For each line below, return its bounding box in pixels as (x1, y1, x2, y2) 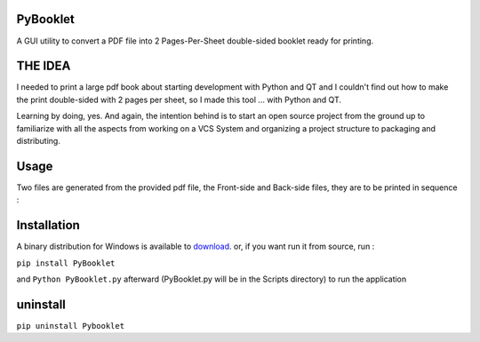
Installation (16, 218, 80, 233)
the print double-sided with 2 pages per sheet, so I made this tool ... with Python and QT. (16, 94, 342, 105)
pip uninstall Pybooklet (16, 321, 124, 330)
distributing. (16, 135, 61, 146)
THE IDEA (16, 59, 71, 74)
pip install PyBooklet (16, 258, 116, 268)
